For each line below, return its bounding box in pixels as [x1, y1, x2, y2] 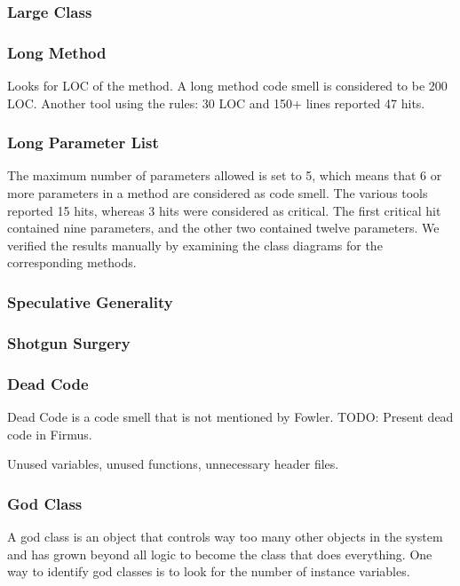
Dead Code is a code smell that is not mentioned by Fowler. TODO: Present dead [7, 407, 454, 425]
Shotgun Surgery [7, 331, 131, 353]
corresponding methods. [7, 253, 137, 272]
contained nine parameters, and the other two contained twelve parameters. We [7, 218, 440, 237]
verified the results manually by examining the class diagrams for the [7, 235, 383, 254]
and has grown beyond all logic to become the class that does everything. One [7, 544, 432, 563]
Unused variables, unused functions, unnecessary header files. [7, 455, 339, 473]
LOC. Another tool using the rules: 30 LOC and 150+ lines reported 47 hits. [7, 93, 425, 112]
